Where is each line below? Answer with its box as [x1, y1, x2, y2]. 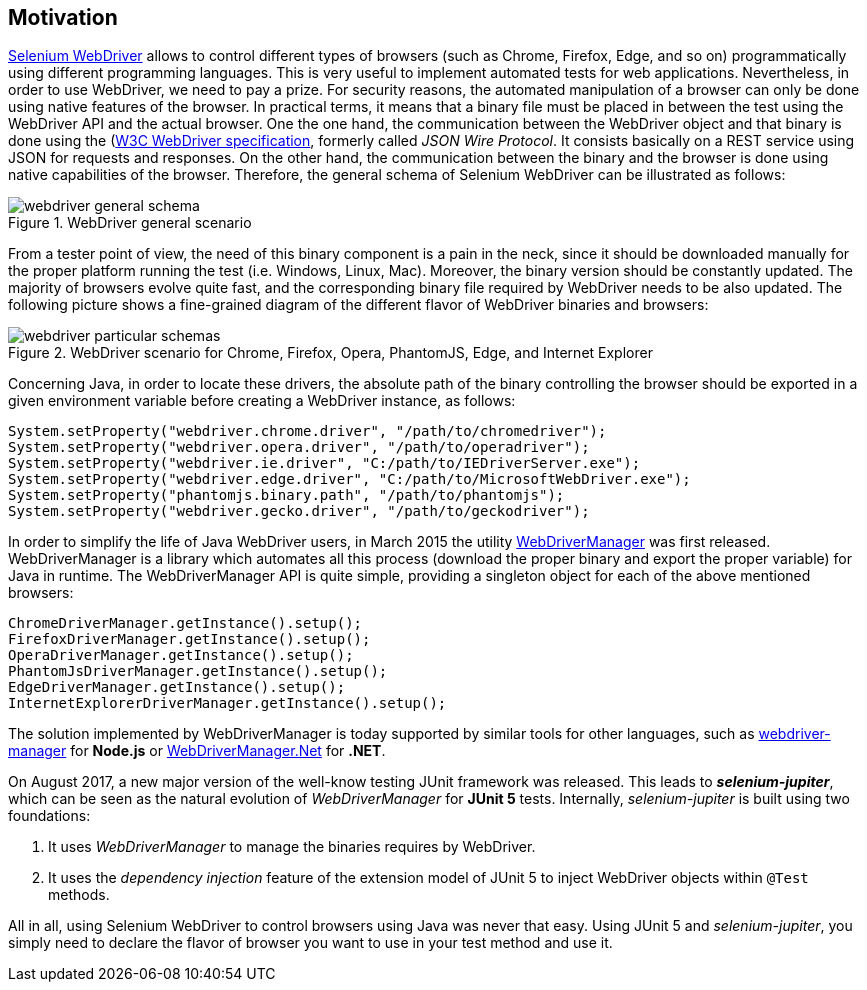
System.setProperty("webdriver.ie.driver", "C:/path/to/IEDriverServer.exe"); [8, 455, 641, 472]
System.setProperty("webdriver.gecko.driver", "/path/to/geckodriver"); [8, 503, 590, 520]
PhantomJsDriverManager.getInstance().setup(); [8, 663, 388, 680]
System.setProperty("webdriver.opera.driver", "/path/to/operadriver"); [8, 439, 590, 456]
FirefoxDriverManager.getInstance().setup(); [8, 631, 371, 648]
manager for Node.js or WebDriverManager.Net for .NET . [8, 742, 386, 760]
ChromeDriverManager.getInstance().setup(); [8, 615, 363, 632]
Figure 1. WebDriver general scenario [8, 214, 252, 232]
